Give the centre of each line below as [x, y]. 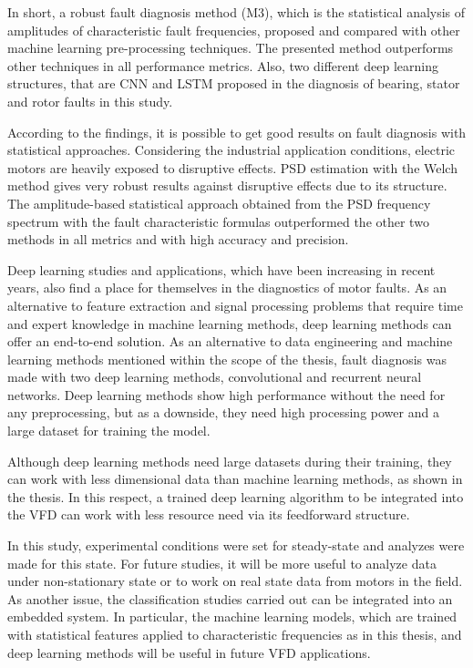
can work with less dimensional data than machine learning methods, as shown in [235, 479]
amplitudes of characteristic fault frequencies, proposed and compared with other [234, 30]
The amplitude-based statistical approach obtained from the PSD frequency [219, 203]
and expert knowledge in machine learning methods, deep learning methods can [230, 323]
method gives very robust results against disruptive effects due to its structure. [227, 185]
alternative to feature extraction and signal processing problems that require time [235, 305]
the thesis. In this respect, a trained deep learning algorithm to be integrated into [236, 496]
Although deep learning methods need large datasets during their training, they [230, 461]
